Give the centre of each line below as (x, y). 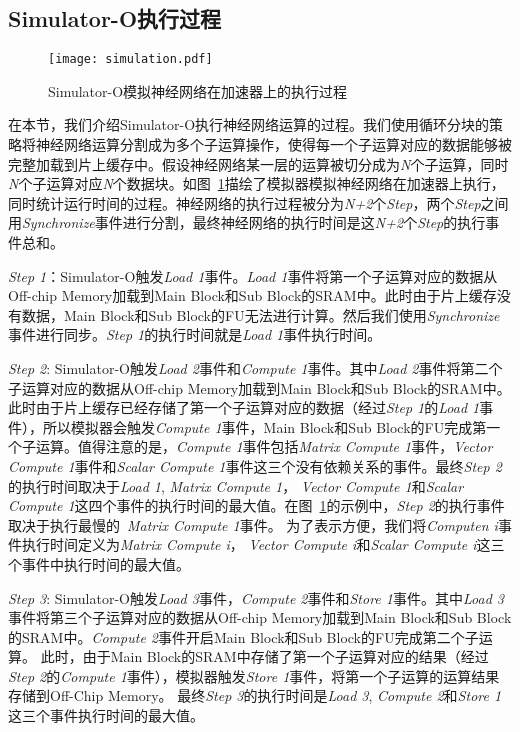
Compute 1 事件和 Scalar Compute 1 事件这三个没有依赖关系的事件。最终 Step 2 (255, 465)
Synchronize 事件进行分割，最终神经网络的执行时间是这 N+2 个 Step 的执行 (254, 222)
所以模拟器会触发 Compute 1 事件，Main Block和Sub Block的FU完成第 (264, 426)
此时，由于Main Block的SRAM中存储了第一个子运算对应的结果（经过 (264, 656)
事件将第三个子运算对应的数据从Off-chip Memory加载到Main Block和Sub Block (260, 617)
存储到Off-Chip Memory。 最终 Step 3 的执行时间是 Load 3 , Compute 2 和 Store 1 (255, 695)
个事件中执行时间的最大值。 (99, 563)
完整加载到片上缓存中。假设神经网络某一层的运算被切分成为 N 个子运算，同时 (258, 163)
